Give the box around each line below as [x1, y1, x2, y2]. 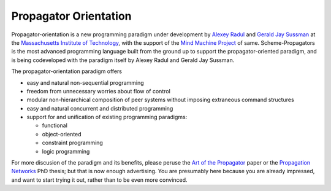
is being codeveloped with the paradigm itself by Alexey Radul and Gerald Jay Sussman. [11, 56, 235, 64]
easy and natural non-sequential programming [26, 79, 144, 86]
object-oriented [42, 130, 82, 138]
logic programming [42, 147, 90, 155]
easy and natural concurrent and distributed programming [26, 104, 173, 112]
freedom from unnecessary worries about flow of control [26, 87, 171, 95]
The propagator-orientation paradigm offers [11, 68, 123, 75]
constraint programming [42, 139, 104, 147]
